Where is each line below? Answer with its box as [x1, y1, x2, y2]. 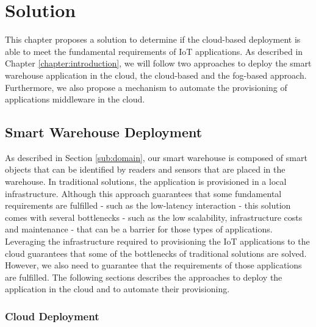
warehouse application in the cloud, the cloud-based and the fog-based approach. [5, 68, 307, 81]
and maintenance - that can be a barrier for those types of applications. [5, 223, 273, 235]
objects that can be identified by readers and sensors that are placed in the [5, 163, 285, 176]
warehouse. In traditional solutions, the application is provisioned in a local [5, 175, 287, 188]
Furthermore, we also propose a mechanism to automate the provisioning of [5, 81, 287, 93]
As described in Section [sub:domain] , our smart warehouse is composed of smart [5, 151, 307, 163]
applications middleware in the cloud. [5, 93, 145, 106]
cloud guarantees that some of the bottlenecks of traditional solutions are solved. [5, 246, 307, 259]
